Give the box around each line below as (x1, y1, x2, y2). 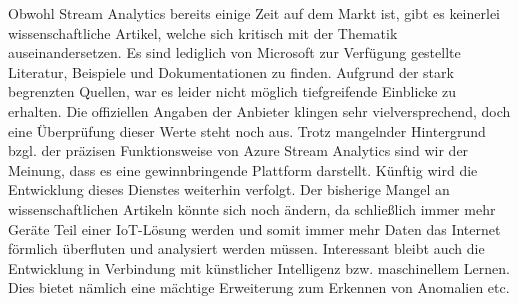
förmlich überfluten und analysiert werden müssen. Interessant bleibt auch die (8, 238, 485, 259)
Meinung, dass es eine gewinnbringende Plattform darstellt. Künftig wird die (8, 159, 478, 180)
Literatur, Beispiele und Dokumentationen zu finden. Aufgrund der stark (8, 61, 454, 82)
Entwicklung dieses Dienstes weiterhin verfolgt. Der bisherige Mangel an (8, 179, 450, 200)
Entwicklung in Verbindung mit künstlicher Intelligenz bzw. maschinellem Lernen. (8, 257, 510, 278)
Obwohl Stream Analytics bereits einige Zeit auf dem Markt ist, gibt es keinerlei (8, 3, 501, 23)
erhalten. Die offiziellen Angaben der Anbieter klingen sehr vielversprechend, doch (8, 100, 511, 121)
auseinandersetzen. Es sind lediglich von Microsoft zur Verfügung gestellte (8, 42, 461, 63)
